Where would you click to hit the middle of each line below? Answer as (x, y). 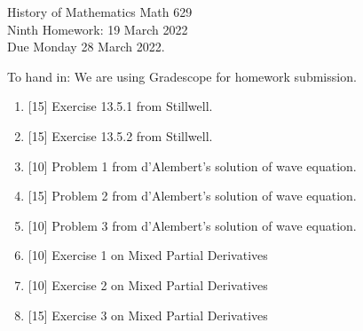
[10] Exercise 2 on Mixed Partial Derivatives (148, 284)
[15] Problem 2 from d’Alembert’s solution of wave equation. (192, 196)
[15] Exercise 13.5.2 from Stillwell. (120, 135)
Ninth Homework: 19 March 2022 (98, 29)
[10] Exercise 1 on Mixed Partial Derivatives (148, 255)
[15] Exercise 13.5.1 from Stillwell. (120, 106)
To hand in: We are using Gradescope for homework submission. (182, 76)
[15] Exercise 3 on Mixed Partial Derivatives (148, 315)
